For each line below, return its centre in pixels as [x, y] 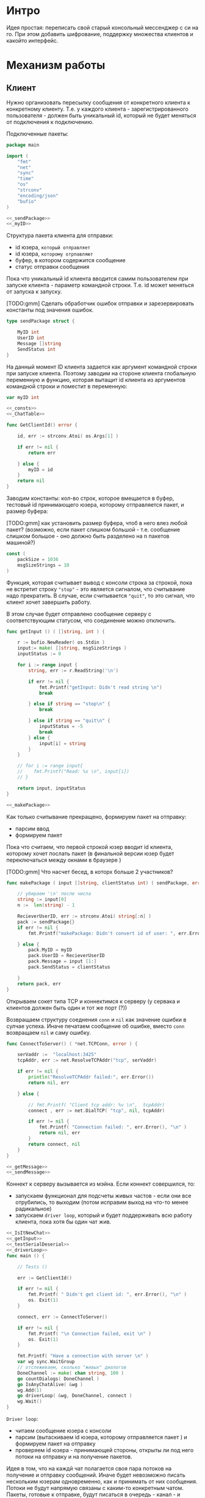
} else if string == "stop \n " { [70, 704]
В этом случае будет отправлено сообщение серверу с [79, 614]
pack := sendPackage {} [46, 922]
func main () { [26, 1256]
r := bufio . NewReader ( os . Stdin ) [61, 642]
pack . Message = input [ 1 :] [63, 961]
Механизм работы [56, 65]
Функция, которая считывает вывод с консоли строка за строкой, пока [99, 582]
